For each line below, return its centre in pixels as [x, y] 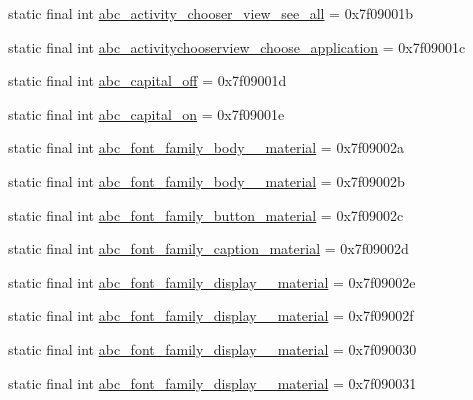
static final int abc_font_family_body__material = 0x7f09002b [206, 180]
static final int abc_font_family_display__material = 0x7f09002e [212, 281]
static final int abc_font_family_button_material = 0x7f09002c [206, 214]
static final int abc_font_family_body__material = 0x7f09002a [206, 147]
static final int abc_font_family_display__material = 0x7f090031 [212, 382]
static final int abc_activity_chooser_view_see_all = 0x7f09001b [211, 13]
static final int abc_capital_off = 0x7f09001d [147, 80]
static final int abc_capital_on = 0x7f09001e [146, 113]
